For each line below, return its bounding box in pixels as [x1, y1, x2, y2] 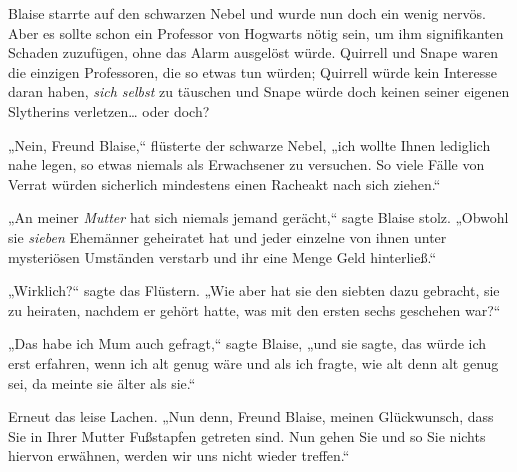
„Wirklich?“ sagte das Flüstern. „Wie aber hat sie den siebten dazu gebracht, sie [8, 280, 500, 301]
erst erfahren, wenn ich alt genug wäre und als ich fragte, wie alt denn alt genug [8, 352, 499, 373]
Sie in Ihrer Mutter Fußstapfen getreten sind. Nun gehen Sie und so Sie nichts [8, 425, 486, 446]
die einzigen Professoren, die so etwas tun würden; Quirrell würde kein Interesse [8, 61, 497, 82]
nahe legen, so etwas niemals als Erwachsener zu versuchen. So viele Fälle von [8, 154, 485, 175]
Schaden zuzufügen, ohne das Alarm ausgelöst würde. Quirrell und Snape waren [8, 42, 499, 63]
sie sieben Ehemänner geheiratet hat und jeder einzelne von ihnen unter [8, 226, 447, 247]
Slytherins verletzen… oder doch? [8, 100, 210, 121]
